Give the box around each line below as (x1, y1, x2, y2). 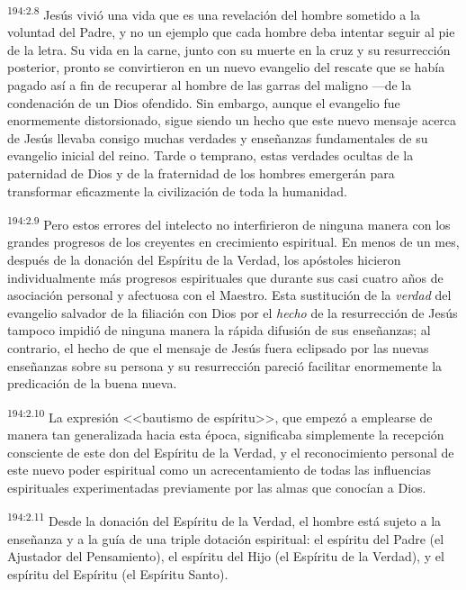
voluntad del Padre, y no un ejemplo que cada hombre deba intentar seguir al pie (7, 23, 455, 41)
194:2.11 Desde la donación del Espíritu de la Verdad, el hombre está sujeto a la (7, 509, 442, 531)
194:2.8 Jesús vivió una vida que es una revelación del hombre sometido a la (7, 3, 420, 23)
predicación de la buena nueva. (7, 374, 177, 393)
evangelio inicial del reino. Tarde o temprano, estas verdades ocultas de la (7, 146, 414, 165)
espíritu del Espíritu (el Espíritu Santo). (7, 564, 229, 583)
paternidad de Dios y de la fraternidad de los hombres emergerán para (7, 164, 395, 182)
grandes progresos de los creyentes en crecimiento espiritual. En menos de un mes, (7, 232, 460, 251)
